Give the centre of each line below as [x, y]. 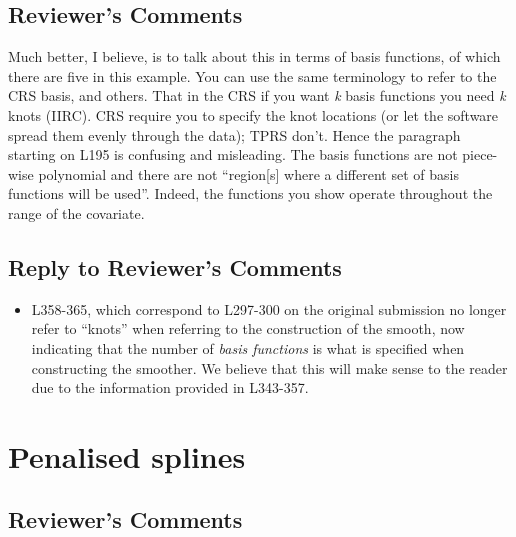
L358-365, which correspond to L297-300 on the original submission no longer [269, 308]
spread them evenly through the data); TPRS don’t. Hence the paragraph [234, 134]
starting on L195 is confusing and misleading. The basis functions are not [233, 154]
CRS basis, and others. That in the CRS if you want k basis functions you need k [257, 95]
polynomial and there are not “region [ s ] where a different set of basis [248, 173]
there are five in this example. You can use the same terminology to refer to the [252, 75]
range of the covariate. [76, 212]
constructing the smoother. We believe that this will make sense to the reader [269, 367]
